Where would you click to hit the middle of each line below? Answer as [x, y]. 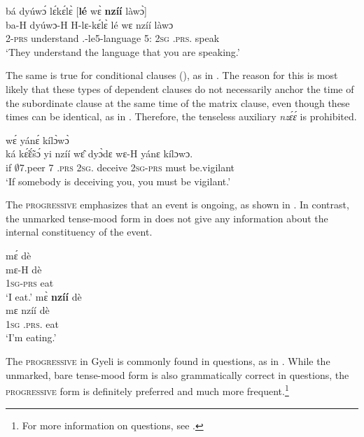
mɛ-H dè [24, 269]
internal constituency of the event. [79, 232]
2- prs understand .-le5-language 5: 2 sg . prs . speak [113, 38]
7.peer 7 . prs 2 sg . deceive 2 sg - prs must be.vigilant [127, 167]
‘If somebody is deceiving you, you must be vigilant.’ [118, 181]
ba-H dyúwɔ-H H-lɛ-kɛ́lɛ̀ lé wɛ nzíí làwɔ [90, 24]
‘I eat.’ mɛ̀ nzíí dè [44, 296]
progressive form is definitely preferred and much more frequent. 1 [147, 390]
